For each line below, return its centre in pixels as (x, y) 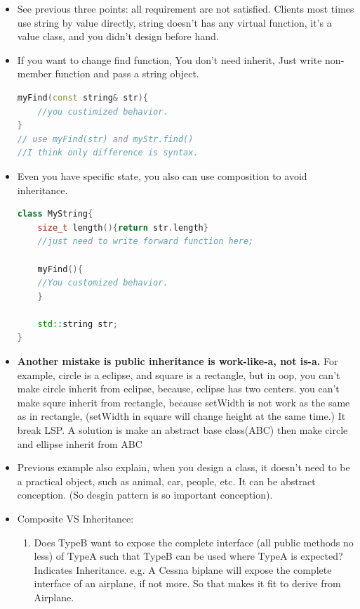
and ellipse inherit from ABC (80, 443)
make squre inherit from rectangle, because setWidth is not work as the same (184, 402)
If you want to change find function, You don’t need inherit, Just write (169, 59)
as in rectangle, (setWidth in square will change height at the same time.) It (181, 416)
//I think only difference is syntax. (108, 153)
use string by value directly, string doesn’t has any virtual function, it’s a (174, 22)
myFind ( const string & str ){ (82, 97)
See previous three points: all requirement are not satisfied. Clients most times (186, 8)
